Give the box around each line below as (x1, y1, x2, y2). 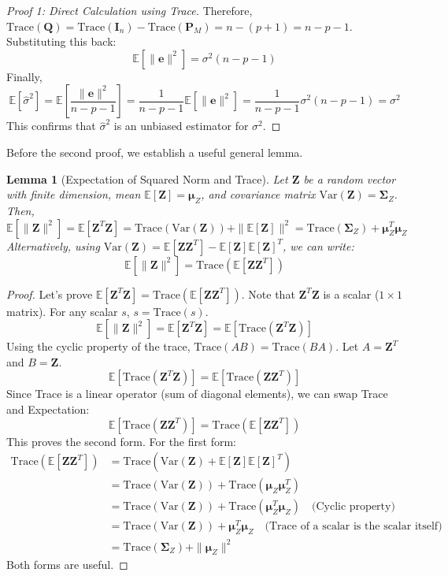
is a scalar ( (323, 285, 380, 302)
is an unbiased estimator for (113, 117, 249, 134)
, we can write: (283, 237, 354, 254)
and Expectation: (6, 400, 90, 417)
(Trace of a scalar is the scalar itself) (265, 521, 442, 533)
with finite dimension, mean (6, 186, 141, 203)
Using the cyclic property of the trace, (6, 338, 191, 355)
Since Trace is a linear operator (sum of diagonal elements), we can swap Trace (6, 385, 388, 402)
